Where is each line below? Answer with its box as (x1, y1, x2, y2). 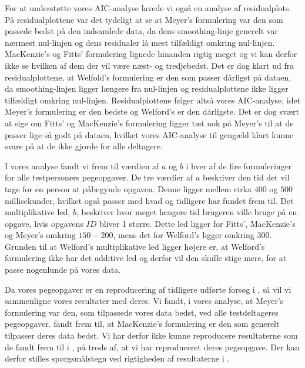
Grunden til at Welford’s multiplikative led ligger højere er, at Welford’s (5, 240, 265, 252)
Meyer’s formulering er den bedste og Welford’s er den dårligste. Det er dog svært (5, 105, 300, 118)
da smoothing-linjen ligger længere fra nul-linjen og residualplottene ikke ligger (5, 82, 289, 95)
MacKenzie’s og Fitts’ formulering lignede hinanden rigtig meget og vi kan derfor (5, 48, 297, 60)
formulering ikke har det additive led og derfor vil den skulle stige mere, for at (5, 252, 287, 264)
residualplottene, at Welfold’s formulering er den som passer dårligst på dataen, (5, 71, 291, 83)
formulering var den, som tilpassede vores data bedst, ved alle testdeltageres (5, 306, 279, 318)
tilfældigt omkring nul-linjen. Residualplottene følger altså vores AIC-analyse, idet (5, 93, 301, 106)
